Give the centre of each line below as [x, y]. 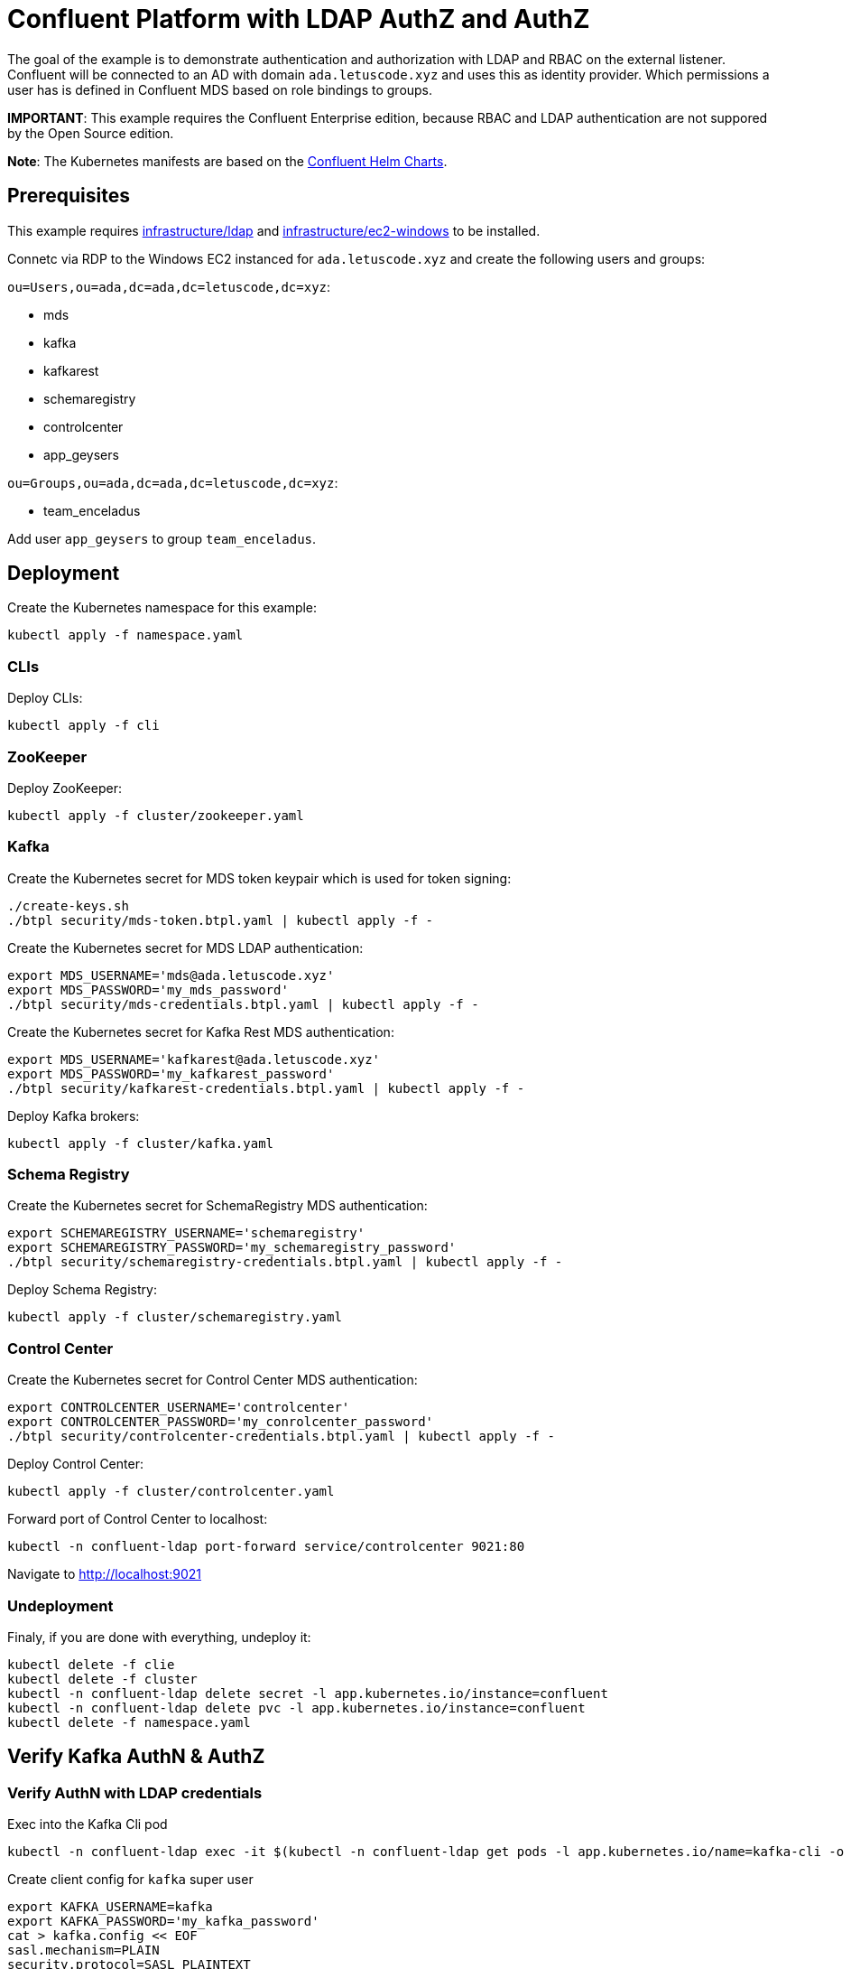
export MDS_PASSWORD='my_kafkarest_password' [171, 1073]
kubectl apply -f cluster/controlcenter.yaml [171, 1492]
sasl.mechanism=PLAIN [83, 1950]
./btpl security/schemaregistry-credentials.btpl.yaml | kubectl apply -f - [285, 1262]
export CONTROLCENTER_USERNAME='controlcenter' [179, 1408]
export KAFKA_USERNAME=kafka [110, 1907]
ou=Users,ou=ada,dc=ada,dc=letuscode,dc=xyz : [169, 286]
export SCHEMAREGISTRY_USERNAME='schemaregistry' [186, 1233]
